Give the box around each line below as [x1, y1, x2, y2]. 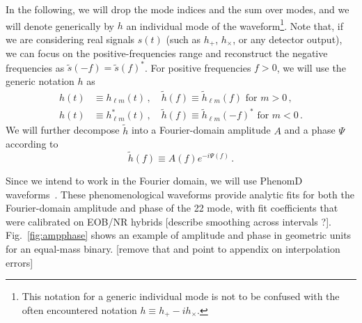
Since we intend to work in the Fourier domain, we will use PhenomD [6, 173, 303, 187]
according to [6, 136, 58, 151]
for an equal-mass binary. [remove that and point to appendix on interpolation [6, 241, 340, 255]
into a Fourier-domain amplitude [131, 123, 271, 137]
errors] [6, 255, 33, 269]
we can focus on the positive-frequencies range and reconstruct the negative [6, 46, 328, 61]
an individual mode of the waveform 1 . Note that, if [126, 16, 343, 33]
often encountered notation [22, 302, 137, 317]
